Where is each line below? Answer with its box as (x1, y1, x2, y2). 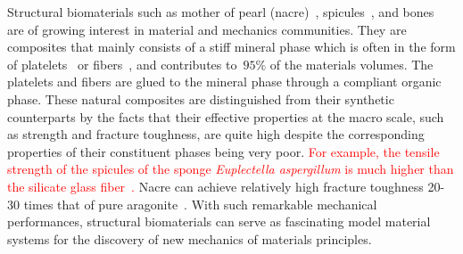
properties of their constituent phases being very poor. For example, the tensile (7, 142, 440, 160)
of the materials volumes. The (269, 54, 434, 73)
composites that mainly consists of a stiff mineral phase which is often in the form (7, 37, 456, 56)
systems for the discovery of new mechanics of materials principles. (7, 229, 372, 248)
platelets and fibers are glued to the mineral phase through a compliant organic (7, 72, 442, 91)
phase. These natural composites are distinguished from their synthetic (7, 89, 394, 108)
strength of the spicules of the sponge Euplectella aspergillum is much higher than (7, 160, 454, 178)
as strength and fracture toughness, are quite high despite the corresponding (7, 125, 425, 143)
